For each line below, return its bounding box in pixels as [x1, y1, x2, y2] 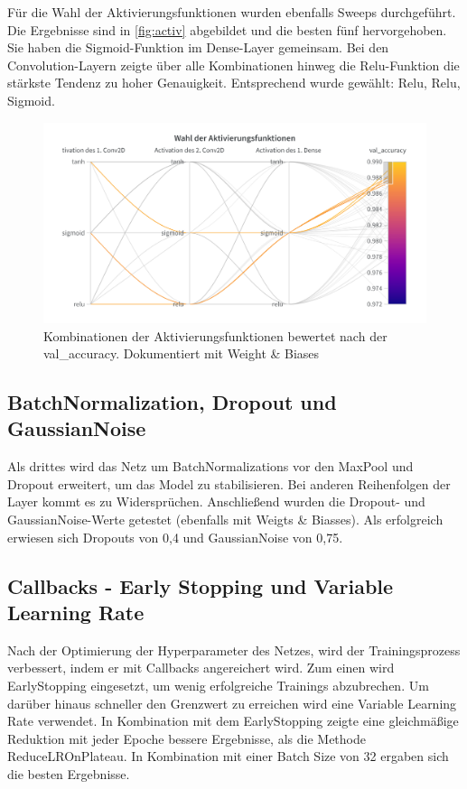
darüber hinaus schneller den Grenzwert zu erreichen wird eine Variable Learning [7, 693, 457, 712]
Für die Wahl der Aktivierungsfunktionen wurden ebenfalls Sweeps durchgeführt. [7, 3, 456, 21]
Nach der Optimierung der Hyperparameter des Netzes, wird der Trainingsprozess [7, 640, 461, 659]
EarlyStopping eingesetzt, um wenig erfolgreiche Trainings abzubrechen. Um [7, 676, 429, 695]
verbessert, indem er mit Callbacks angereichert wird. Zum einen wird [7, 658, 395, 677]
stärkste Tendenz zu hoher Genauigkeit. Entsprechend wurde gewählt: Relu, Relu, [7, 73, 461, 92]
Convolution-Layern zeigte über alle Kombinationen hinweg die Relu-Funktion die [7, 55, 460, 74]
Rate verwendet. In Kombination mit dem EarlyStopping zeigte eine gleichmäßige [7, 711, 459, 730]
